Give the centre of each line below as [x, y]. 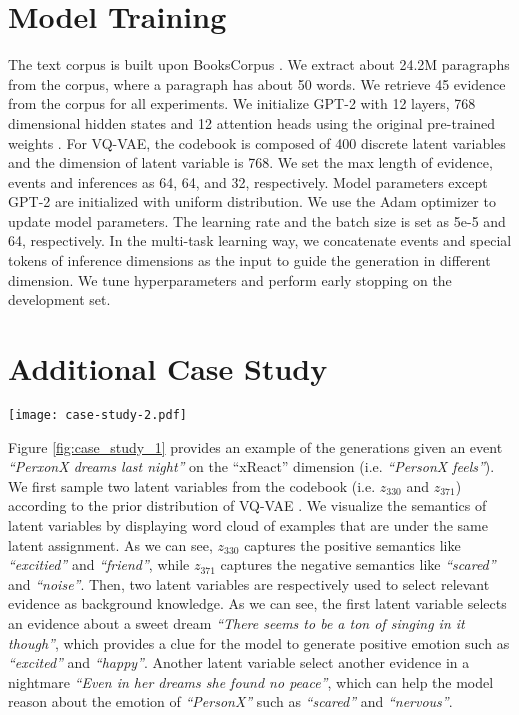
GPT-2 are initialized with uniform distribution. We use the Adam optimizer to [252, 201]
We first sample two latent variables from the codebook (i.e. [192, 485]
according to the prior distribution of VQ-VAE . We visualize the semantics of [247, 505]
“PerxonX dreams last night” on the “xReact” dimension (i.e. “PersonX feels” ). [251, 466]
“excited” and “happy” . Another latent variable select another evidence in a [239, 662]
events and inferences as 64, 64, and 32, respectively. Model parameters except [248, 181]
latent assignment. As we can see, [110, 544]
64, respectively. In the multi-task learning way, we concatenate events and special [260, 240]
